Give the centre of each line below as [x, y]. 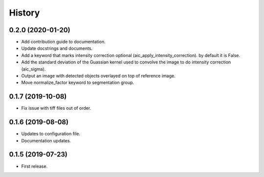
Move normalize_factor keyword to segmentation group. [78, 82]
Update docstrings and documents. [57, 48]
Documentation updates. [46, 140]
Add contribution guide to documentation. [64, 42]
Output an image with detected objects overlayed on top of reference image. [98, 76]
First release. [34, 166]
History [24, 13]
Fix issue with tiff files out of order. [56, 108]
